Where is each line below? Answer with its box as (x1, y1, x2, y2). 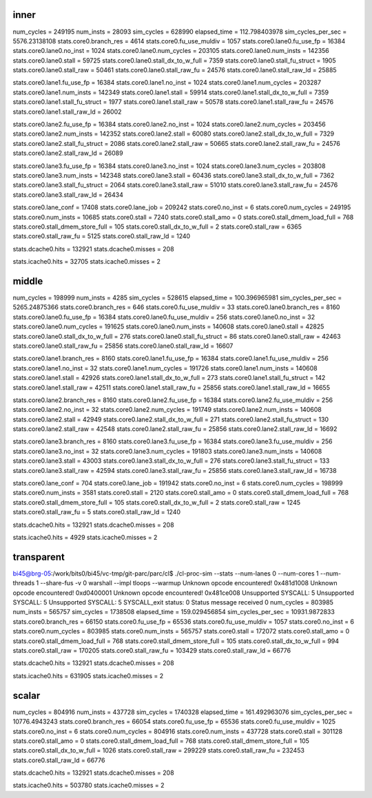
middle (12, 275, 43, 287)
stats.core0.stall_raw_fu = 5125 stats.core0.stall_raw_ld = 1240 (12, 232, 191, 240)
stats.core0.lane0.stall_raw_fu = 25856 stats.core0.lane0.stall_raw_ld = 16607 (12, 342, 234, 350)
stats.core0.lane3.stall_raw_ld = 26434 (12, 190, 123, 199)
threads (12, 579, 35, 587)
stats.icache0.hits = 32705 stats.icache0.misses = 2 (12, 258, 161, 266)
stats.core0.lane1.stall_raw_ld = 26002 (12, 107, 122, 116)
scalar (12, 689, 41, 702)
